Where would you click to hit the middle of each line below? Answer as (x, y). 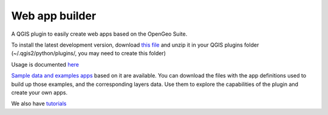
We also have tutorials (39, 103)
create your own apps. (39, 92)
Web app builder (54, 16)
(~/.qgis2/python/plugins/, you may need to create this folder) (89, 53)
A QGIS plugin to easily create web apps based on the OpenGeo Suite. (99, 34)
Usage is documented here (45, 64)
